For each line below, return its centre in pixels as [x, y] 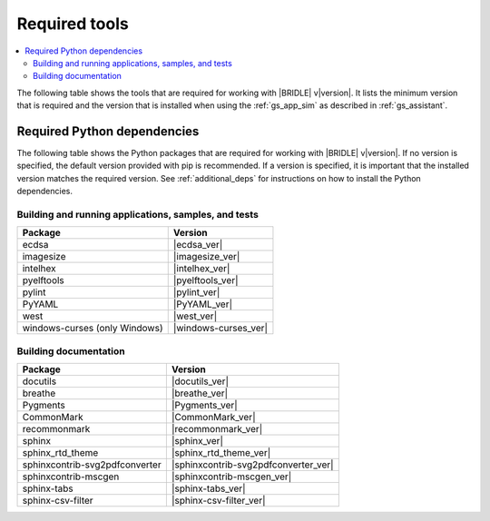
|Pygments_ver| [204, 406]
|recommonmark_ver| [217, 429]
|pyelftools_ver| [206, 280]
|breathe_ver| [200, 393]
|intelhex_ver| [201, 269]
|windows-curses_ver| [220, 329]
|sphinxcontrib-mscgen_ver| [231, 477]
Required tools [73, 24]
